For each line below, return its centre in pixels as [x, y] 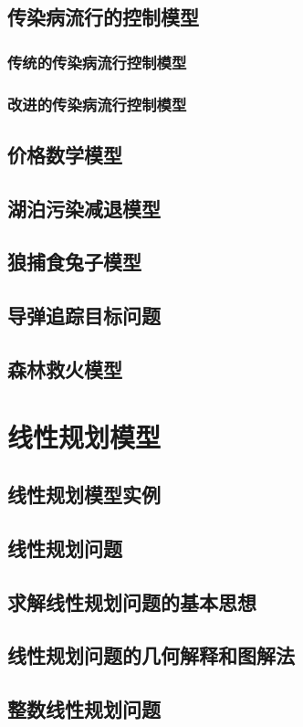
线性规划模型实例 [84, 495]
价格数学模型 [65, 154]
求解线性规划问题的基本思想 [132, 601]
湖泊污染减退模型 [84, 208]
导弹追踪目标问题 [84, 316]
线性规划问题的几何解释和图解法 [151, 655]
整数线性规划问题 [84, 709]
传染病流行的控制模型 [103, 17]
